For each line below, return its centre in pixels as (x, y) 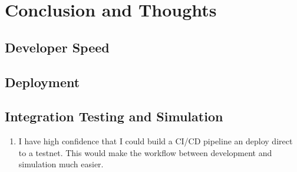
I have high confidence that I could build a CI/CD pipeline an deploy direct (156, 141)
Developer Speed (57, 47)
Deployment (42, 82)
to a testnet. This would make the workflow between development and (145, 152)
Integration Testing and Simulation (114, 116)
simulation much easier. (61, 164)
